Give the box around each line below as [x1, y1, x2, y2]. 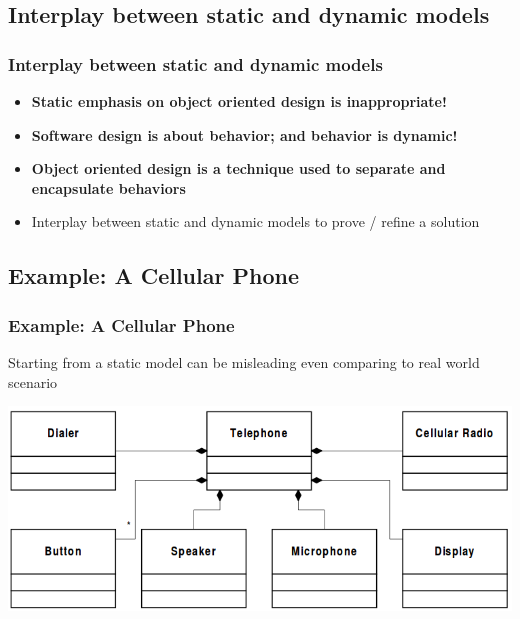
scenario [8, 371, 58, 392]
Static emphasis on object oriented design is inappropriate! [31, 91, 447, 111]
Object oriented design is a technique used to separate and [31, 158, 446, 179]
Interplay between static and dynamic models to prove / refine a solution [31, 211, 480, 232]
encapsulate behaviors [31, 177, 186, 198]
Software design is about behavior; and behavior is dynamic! [31, 124, 458, 145]
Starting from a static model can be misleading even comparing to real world [8, 351, 480, 372]
